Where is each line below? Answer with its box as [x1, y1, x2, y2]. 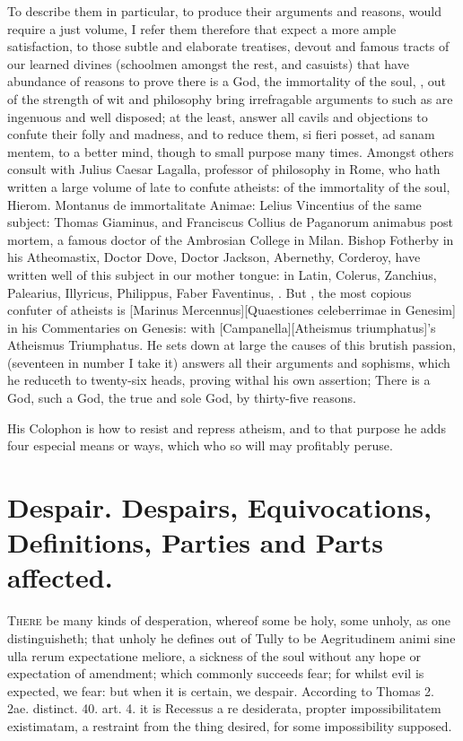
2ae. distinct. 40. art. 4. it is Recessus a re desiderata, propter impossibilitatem [7, 699, 441, 718]
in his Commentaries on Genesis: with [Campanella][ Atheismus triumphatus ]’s [7, 318, 436, 336]
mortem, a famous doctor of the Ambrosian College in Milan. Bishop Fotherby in [7, 230, 454, 248]
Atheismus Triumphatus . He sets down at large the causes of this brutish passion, [7, 336, 456, 354]
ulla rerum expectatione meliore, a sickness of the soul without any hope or [7, 646, 421, 665]
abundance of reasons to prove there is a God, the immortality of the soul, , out [7, 72, 447, 91]
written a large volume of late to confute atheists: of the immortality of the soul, [7, 177, 450, 196]
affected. [7, 559, 113, 596]
